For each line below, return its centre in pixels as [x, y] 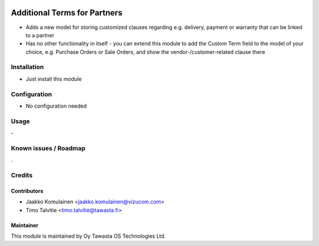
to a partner [40, 35]
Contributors [27, 191]
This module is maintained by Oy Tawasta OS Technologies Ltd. [88, 236]
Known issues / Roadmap [48, 148]
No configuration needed [56, 106]
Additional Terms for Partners [67, 13]
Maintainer [25, 225]
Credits [22, 176]
